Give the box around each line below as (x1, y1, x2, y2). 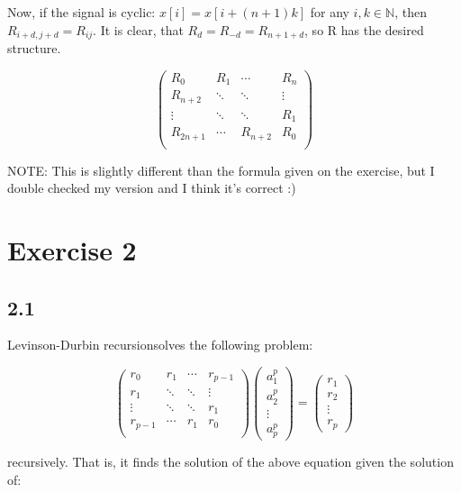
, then (394, 3, 427, 21)
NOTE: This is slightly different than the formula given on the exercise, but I (7, 160, 435, 179)
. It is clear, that (93, 20, 184, 39)
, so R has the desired (304, 20, 424, 39)
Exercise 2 (7, 232, 137, 269)
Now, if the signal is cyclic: (7, 3, 156, 21)
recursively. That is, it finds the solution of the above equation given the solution (7, 451, 454, 470)
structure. (7, 39, 61, 58)
